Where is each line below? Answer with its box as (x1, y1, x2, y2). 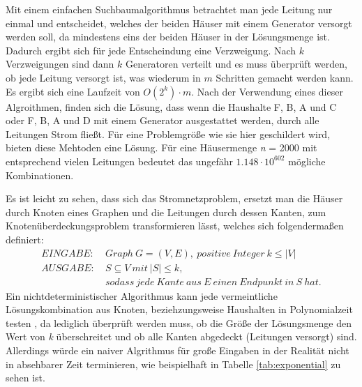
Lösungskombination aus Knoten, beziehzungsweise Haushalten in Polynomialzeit (6, 302, 353, 317)
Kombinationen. (6, 167, 74, 182)
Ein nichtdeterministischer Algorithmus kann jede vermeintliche (6, 288, 278, 303)
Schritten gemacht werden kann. (216, 70, 354, 84)
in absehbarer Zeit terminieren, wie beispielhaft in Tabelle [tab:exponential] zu (6, 356, 341, 371)
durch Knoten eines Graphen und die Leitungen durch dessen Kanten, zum (6, 204, 326, 219)
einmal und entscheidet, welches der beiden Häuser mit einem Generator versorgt (6, 15, 352, 30)
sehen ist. (6, 370, 45, 385)
